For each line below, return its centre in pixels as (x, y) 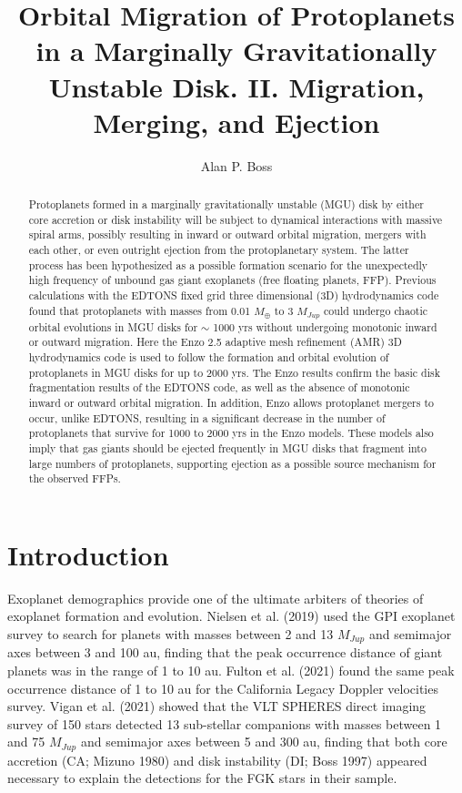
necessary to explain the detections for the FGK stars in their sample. (202, 778)
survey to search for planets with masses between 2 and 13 (171, 633)
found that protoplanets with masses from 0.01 (140, 310)
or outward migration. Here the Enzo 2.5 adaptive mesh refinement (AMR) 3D (215, 342)
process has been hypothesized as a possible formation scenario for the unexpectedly (228, 264)
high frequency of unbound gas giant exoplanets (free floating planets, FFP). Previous (232, 280)
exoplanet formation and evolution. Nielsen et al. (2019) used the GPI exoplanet (231, 616)
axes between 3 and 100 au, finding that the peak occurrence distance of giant (225, 652)
